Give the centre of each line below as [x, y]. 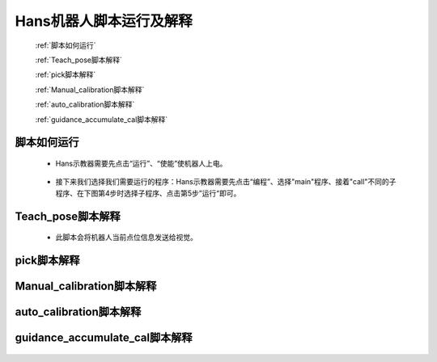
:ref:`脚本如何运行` [66, 45]
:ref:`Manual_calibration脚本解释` [90, 90]
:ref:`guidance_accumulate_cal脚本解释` [102, 119]
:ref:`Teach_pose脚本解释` [79, 60]
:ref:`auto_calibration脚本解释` [85, 104]
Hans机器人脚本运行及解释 [104, 21]
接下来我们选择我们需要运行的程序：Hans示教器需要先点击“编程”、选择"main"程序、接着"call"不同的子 [226, 182]
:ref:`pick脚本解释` [66, 75]
